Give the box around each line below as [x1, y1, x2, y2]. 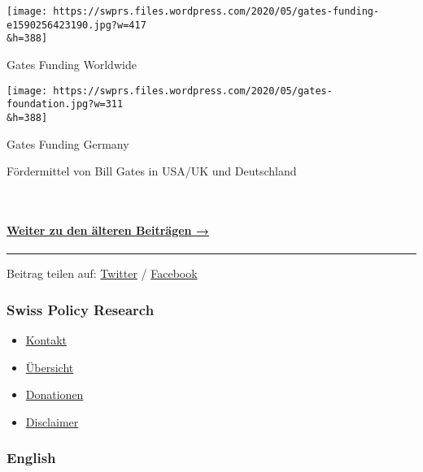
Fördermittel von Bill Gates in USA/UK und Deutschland [7, 162, 297, 180]
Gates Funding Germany [7, 135, 129, 152]
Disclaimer [25, 413, 79, 430]
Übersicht [25, 358, 74, 375]
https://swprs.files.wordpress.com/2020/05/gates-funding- [53, 6, 380, 17]
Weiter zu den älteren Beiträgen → [7, 221, 209, 238]
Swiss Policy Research [7, 299, 155, 319]
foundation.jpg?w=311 [7, 98, 124, 110]
